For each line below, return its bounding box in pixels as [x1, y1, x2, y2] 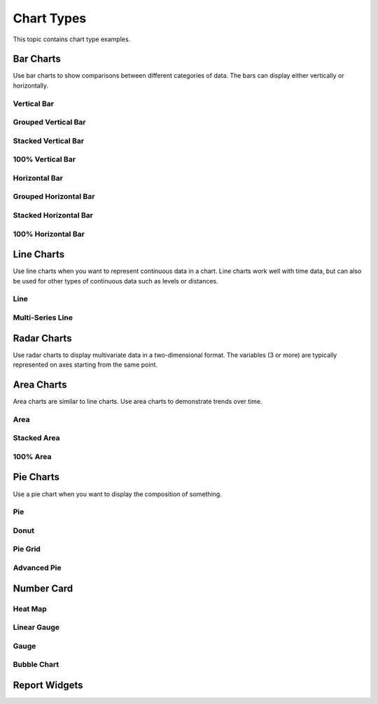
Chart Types [13, 10, 87, 26]
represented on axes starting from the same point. [13, 360, 157, 369]
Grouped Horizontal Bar [13, 192, 95, 202]
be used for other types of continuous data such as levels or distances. [13, 276, 218, 285]
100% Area [13, 451, 52, 461]
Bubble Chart [13, 660, 59, 670]
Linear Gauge [13, 623, 59, 633]
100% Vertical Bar [13, 155, 76, 164]
